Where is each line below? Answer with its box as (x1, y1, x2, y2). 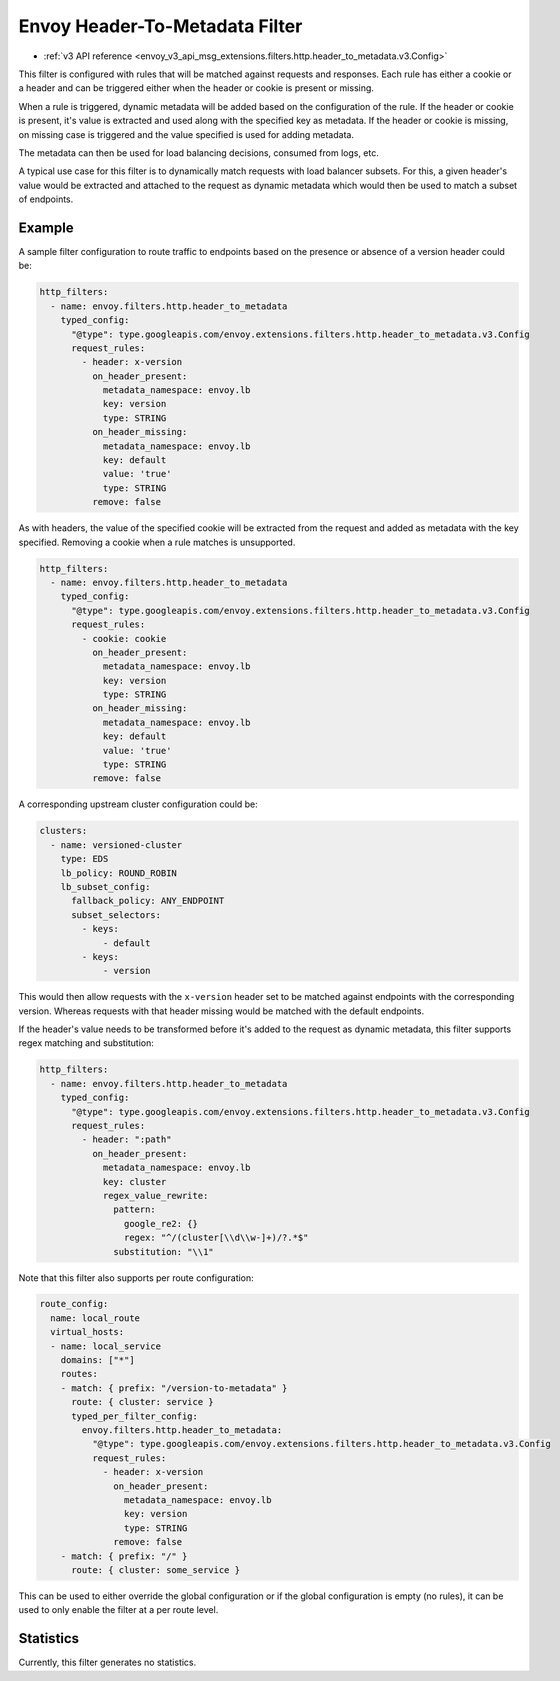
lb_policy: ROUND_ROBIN (60, 867, 177, 879)
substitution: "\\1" (113, 1246, 214, 1257)
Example (18, 219, 74, 236)
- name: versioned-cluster (50, 839, 183, 850)
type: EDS (60, 853, 109, 865)
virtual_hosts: (50, 1326, 125, 1338)
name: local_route (50, 1312, 140, 1324)
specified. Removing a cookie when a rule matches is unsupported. (18, 536, 296, 548)
